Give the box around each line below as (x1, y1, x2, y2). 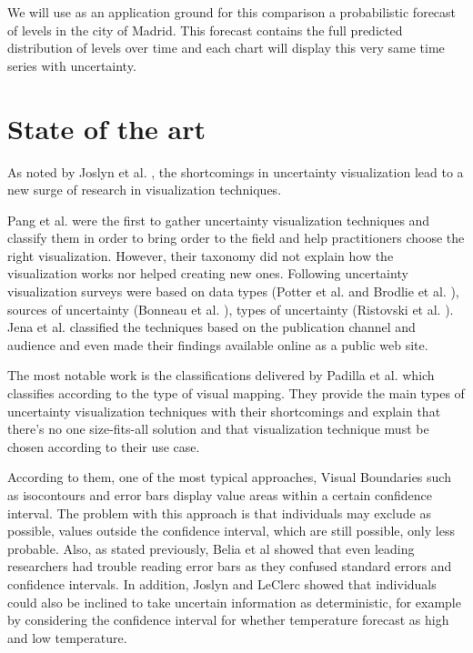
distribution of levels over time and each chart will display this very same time (7, 38, 445, 57)
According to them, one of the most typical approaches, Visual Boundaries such (7, 467, 451, 487)
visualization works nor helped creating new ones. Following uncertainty (7, 264, 408, 283)
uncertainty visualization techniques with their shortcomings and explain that (7, 401, 441, 420)
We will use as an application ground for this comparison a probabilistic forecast (7, 3, 457, 21)
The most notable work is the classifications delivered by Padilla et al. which (7, 366, 435, 385)
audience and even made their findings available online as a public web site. (7, 335, 428, 354)
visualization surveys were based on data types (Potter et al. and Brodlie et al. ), (7, 282, 459, 301)
